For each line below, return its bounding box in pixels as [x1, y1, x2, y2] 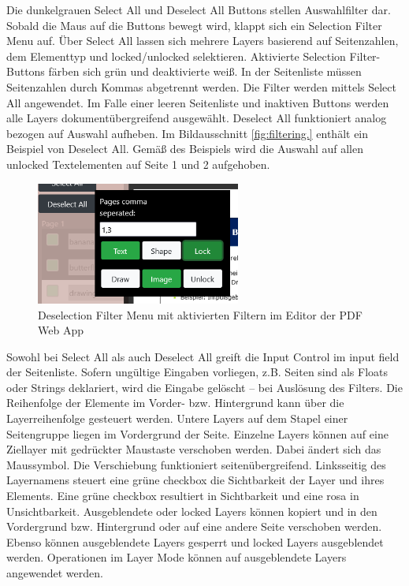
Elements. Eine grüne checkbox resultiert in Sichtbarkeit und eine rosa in [6, 487, 359, 504]
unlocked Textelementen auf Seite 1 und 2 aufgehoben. [6, 155, 270, 172]
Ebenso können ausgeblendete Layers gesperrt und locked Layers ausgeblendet [6, 533, 384, 550]
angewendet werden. [6, 565, 103, 580]
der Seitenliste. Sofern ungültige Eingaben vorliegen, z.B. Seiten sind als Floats [6, 364, 389, 380]
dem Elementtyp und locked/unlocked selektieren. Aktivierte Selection [6, 47, 346, 64]
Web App [38, 322, 84, 338]
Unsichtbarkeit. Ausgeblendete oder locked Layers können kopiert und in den [6, 502, 377, 519]
